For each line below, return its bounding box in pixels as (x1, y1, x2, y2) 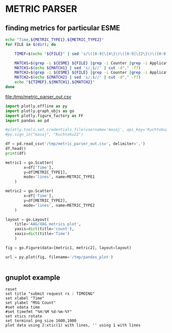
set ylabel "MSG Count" (5, 300, 56, 306)
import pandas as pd (5, 118, 50, 123)
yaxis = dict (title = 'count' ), (14, 227, 74, 232)
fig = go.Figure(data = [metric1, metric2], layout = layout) (5, 245, 132, 250)
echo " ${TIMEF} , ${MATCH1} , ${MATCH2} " (14, 80, 95, 85)
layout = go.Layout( (5, 217, 50, 222)
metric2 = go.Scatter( (5, 189, 54, 194)
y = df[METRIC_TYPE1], (24, 170, 68, 175)
